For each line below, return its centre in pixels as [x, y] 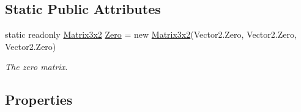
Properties [39, 100]
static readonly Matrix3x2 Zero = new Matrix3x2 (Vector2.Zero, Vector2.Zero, [151, 34]
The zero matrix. [36, 67]
